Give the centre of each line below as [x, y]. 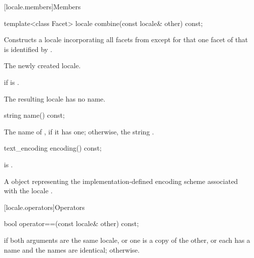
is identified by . [28, 49]
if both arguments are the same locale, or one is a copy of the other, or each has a [127, 240]
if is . [12, 82]
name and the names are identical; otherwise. [72, 249]
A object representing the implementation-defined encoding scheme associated [121, 181]
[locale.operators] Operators [44, 207]
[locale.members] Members [42, 6]
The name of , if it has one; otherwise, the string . [79, 131]
